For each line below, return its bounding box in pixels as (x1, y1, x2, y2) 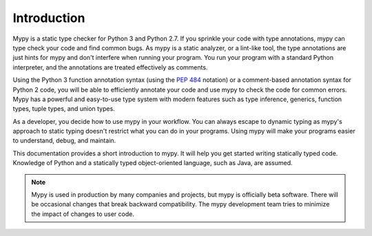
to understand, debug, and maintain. (12, 136, 116, 144)
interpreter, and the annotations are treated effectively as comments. (12, 63, 208, 72)
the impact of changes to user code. (31, 210, 134, 218)
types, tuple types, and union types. (12, 105, 115, 113)
